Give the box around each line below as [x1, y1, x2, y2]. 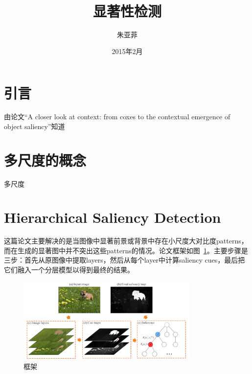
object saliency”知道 [4, 121, 65, 131]
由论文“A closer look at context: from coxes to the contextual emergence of [4, 111, 230, 122]
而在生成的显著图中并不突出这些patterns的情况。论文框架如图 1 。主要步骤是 [4, 245, 248, 255]
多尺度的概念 [4, 150, 87, 170]
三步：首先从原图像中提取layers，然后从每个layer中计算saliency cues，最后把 [4, 255, 245, 265]
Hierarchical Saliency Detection [4, 207, 221, 227]
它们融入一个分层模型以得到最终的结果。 [4, 265, 134, 275]
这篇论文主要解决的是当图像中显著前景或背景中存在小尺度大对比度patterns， [4, 236, 248, 246]
